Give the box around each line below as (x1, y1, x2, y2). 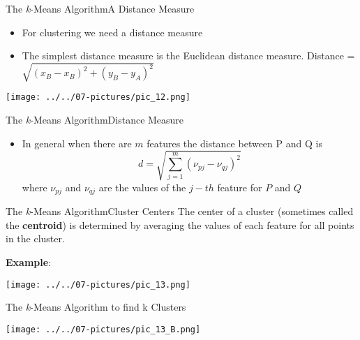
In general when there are (22, 135, 132, 150)
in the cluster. (6, 231, 65, 246)
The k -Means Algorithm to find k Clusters (6, 300, 186, 314)
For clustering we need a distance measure (22, 24, 203, 39)
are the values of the (98, 179, 186, 194)
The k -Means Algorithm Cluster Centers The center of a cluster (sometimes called (6, 204, 354, 219)
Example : (6, 254, 52, 269)
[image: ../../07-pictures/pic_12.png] (6, 92, 190, 103)
